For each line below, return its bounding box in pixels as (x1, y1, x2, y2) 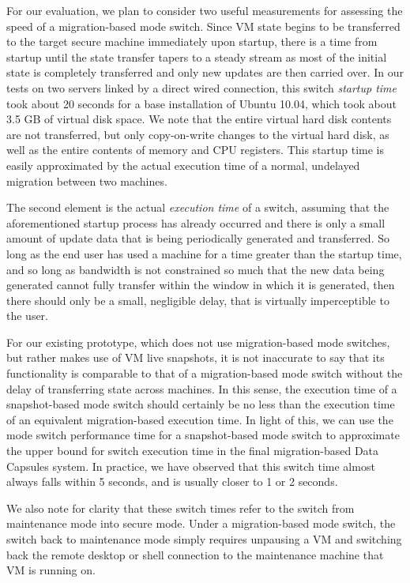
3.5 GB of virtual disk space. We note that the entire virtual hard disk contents (6, 111, 392, 127)
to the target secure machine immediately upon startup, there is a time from (6, 33, 378, 50)
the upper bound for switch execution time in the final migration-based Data (6, 442, 379, 459)
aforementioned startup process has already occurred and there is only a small (6, 214, 386, 231)
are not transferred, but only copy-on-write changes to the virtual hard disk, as (6, 126, 389, 142)
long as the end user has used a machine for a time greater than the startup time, (6, 245, 402, 261)
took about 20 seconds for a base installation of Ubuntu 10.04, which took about (6, 95, 397, 111)
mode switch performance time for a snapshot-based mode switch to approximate (6, 427, 400, 443)
